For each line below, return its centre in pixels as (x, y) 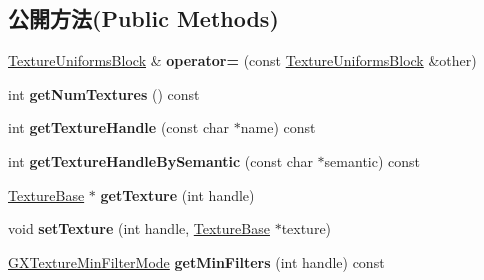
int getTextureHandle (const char (119, 127)
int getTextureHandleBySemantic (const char (160, 160)
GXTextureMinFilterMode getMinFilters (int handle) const (196, 261)
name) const (278, 127)
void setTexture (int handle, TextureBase (139, 228)
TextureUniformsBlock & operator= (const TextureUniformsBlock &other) (242, 60)
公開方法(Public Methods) (143, 18)
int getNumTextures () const (104, 93)
